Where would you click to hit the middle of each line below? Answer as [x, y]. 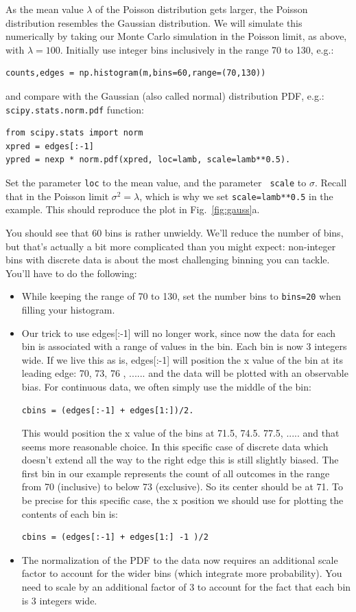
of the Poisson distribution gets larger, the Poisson [202, 9]
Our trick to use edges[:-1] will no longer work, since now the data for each [179, 332]
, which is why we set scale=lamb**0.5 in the [236, 196]
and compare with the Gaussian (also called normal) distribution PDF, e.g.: [165, 95]
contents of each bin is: [70, 513]
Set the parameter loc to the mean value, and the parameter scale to [156, 182]
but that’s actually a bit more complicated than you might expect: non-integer [171, 246]
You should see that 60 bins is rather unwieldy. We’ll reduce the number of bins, [175, 232]
